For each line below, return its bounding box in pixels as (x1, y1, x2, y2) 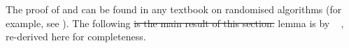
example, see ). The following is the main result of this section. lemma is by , (6, 15, 344, 30)
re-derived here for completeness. (6, 29, 146, 44)
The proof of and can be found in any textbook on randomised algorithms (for (6, 2, 342, 16)
